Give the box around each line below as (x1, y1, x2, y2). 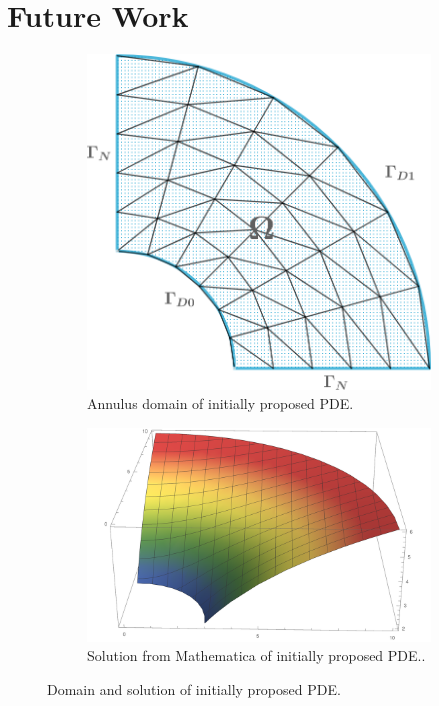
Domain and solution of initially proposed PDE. (47, 678, 341, 699)
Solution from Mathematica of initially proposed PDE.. (87, 645, 426, 666)
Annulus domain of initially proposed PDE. (87, 393, 354, 414)
